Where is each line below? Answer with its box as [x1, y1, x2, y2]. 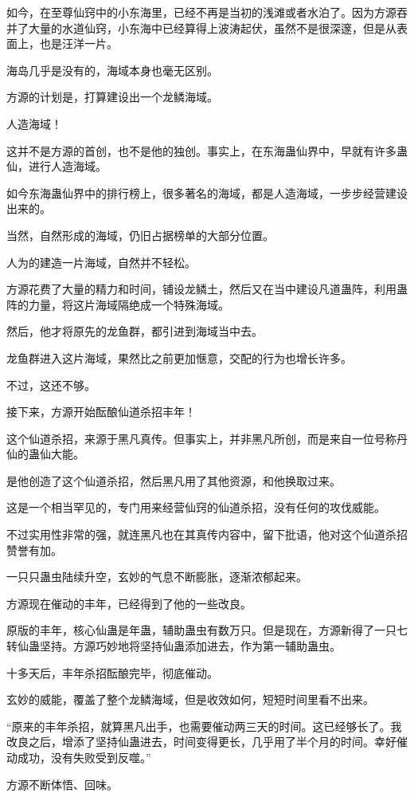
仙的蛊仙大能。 [6, 446, 84, 462]
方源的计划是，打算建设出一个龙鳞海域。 [6, 88, 218, 105]
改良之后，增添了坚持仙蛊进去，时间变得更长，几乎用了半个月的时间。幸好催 [6, 733, 408, 750]
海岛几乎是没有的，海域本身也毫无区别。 [6, 61, 218, 78]
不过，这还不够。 [6, 376, 96, 393]
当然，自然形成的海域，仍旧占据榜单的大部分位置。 [6, 226, 274, 243]
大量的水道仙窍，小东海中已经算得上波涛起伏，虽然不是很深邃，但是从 [28, 19, 396, 36]
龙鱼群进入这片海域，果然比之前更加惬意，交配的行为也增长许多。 [6, 349, 352, 366]
